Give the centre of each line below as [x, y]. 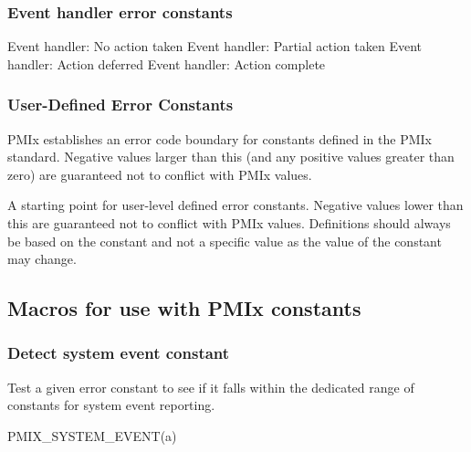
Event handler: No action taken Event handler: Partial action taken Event [215, 46]
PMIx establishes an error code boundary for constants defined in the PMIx [220, 138]
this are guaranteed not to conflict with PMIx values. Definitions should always [229, 223]
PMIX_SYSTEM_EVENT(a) [92, 435]
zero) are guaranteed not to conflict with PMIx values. [160, 174]
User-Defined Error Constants [120, 105]
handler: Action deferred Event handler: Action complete [167, 63]
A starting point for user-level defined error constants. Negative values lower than [235, 205]
